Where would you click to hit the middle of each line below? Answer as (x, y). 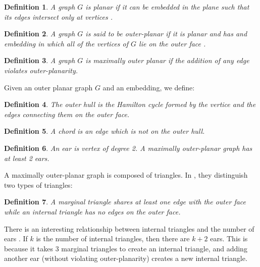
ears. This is (229, 238)
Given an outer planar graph (48, 87)
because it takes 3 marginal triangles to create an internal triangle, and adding (126, 248)
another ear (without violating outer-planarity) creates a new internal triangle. (126, 258)
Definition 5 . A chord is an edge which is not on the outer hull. (105, 131)
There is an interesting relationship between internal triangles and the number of (129, 228)
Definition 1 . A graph (40, 7)
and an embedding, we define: (149, 87)
